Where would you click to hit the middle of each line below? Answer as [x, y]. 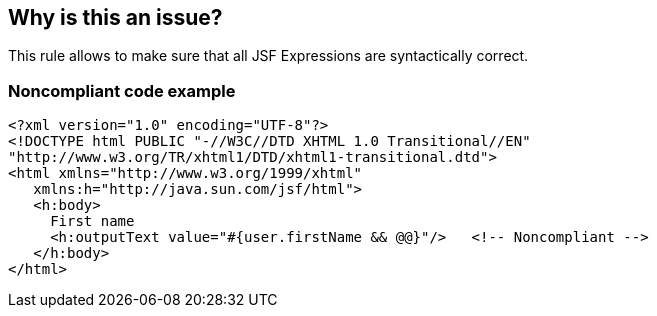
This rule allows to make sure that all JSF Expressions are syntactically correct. [268, 56]
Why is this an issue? [115, 17]
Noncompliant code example [122, 90]
